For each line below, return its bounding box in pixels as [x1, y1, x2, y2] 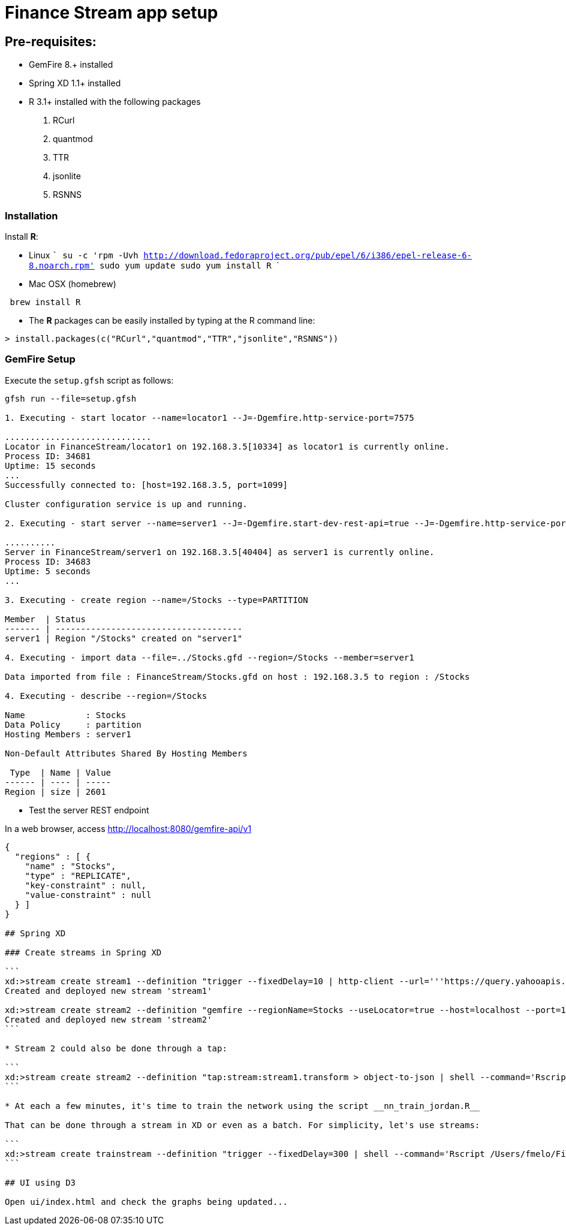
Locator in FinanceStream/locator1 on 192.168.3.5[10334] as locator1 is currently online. [5, 441, 450, 451]
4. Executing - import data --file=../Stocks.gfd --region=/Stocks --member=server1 [5, 652, 414, 662]
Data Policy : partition [5, 719, 141, 729]
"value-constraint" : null [25, 890, 152, 900]
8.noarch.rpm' [29, 260, 95, 270]
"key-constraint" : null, [25, 880, 147, 890]
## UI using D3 [5, 1177, 76, 1187]
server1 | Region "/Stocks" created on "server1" [5, 633, 243, 643]
